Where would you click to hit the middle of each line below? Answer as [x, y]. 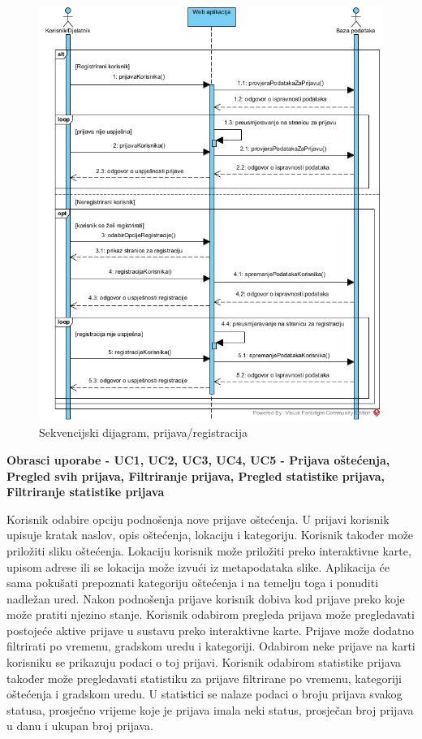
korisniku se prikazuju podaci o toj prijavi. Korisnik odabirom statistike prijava [204, 662]
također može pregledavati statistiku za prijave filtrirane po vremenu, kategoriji [204, 678]
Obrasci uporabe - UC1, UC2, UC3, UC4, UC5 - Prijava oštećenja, [198, 459]
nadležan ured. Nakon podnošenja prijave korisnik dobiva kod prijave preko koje [206, 598]
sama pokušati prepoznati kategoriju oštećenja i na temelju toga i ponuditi [193, 583]
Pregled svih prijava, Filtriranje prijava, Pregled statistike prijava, [196, 475]
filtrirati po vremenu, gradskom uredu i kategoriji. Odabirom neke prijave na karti [211, 646]
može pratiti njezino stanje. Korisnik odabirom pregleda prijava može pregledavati [211, 614]
